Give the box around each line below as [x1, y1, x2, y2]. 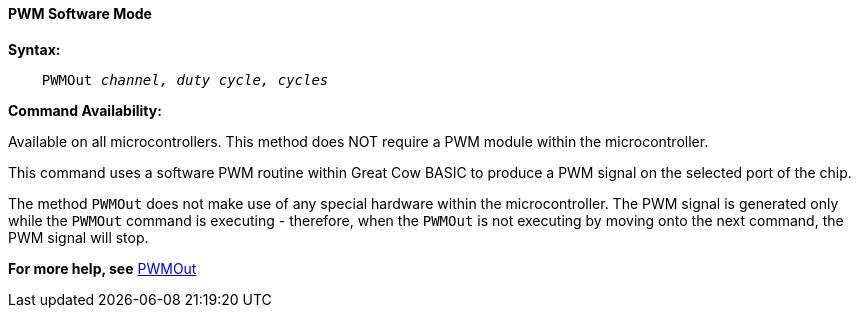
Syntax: [8, 40, 61, 58]
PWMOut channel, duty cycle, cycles [41, 71, 329, 88]
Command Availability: [8, 101, 162, 119]
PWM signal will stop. [8, 228, 149, 246]
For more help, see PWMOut [8, 259, 197, 277]
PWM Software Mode [8, 5, 152, 22]
